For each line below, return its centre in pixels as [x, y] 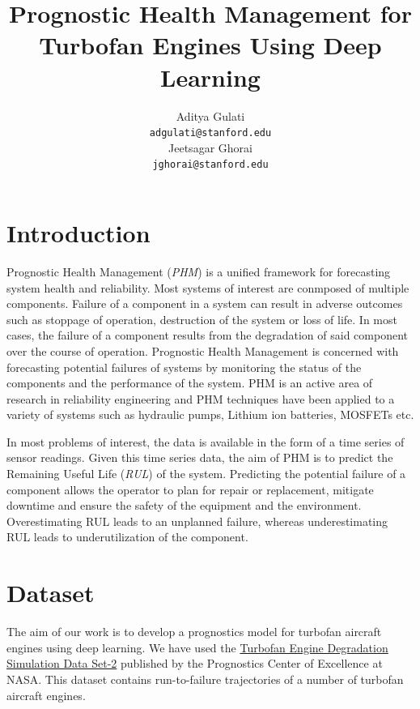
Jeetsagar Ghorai [210, 147]
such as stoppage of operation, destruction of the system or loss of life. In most [202, 319]
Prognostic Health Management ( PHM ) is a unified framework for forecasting [199, 271]
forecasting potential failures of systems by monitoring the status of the [184, 367]
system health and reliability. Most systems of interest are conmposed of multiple [208, 287]
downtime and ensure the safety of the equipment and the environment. [184, 505]
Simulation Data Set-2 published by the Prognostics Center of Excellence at [195, 663]
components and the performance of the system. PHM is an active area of [190, 383]
